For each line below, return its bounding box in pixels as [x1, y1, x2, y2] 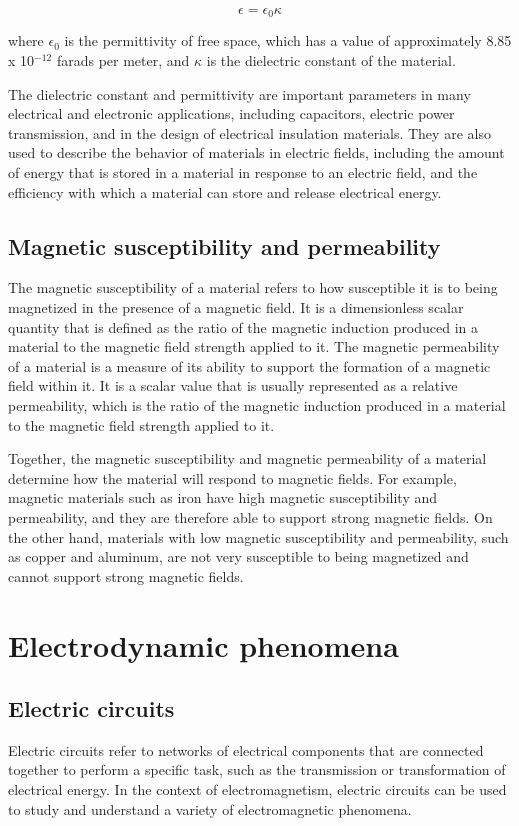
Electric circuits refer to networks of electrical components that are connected [8, 739, 484, 760]
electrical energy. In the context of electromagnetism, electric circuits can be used [8, 779, 507, 800]
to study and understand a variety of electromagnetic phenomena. [8, 798, 412, 819]
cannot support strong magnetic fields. [8, 565, 244, 586]
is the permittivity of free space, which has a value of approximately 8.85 [64, 30, 512, 51]
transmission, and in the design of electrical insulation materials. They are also [8, 122, 491, 143]
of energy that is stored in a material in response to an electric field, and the [8, 162, 478, 183]
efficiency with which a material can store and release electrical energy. [8, 181, 442, 202]
